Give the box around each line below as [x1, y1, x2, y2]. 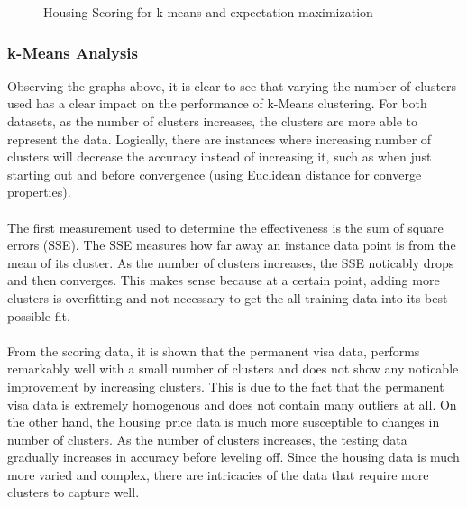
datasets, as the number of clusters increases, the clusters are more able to [7, 112, 418, 130]
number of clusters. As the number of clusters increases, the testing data [7, 429, 407, 448]
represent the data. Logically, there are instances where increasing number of [7, 129, 432, 148]
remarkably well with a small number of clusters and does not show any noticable [7, 359, 459, 378]
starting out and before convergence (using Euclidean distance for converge [7, 164, 422, 183]
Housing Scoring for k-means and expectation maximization [43, 3, 373, 21]
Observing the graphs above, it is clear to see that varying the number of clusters [7, 76, 457, 95]
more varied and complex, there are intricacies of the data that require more [7, 465, 429, 484]
